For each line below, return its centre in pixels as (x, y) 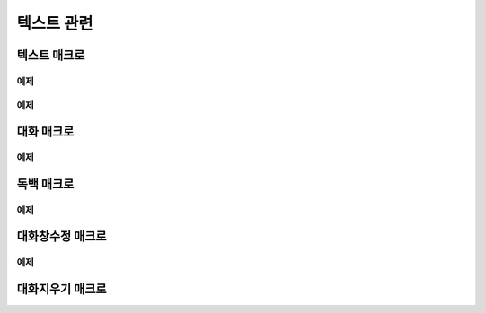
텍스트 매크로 (51, 55)
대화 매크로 (45, 131)
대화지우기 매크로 (62, 288)
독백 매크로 (45, 184)
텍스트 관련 (55, 23)
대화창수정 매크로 (62, 236)
